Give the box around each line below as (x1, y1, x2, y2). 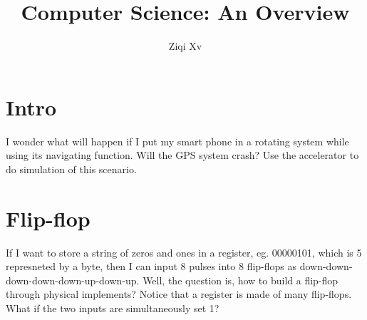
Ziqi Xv (168, 38, 202, 53)
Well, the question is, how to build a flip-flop (143, 272, 338, 287)
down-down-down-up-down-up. (6, 272, 140, 287)
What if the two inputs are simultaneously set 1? (6, 300, 219, 315)
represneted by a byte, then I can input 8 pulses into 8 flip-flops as (6, 259, 297, 274)
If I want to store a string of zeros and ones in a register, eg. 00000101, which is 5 (6, 244, 362, 259)
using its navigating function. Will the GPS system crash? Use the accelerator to (6, 148, 359, 162)
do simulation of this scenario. (6, 161, 137, 176)
